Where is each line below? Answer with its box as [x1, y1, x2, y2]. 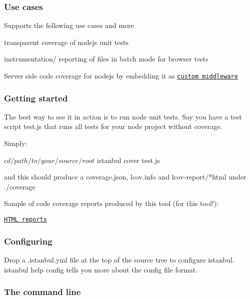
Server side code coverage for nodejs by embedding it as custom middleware [4, 70, 238, 80]
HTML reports [4, 216, 47, 223]
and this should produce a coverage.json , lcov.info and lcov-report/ [4, 171, 209, 182]
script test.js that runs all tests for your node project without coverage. [4, 121, 222, 131]
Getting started [4, 91, 68, 104]
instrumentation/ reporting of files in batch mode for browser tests [4, 53, 208, 64]
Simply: [4, 138, 27, 148]
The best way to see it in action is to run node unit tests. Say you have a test [4, 111, 242, 121]
